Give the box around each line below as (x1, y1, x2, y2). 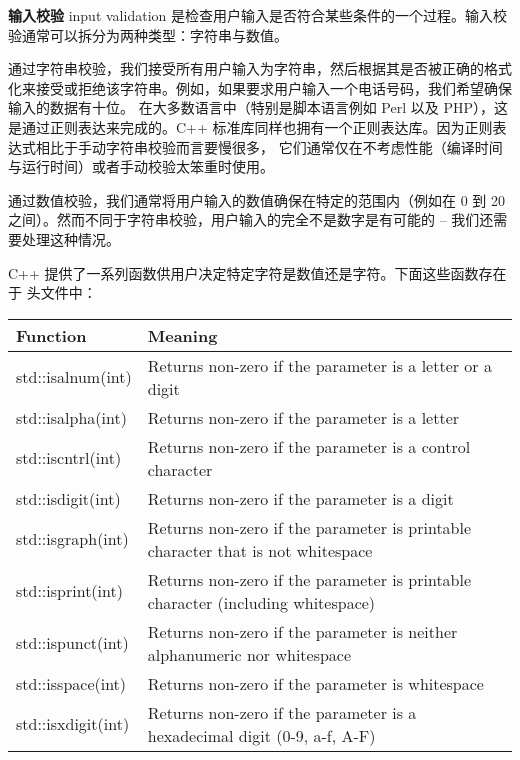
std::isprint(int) (16, 579, 123, 603)
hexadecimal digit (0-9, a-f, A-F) (147, 723, 376, 747)
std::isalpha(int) (16, 405, 127, 429)
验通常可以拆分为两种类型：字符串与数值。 (8, 24, 288, 45)
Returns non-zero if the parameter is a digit (147, 486, 454, 510)
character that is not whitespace (147, 538, 373, 562)
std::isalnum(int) (16, 365, 132, 389)
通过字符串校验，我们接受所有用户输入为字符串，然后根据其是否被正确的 (8, 58, 484, 79)
